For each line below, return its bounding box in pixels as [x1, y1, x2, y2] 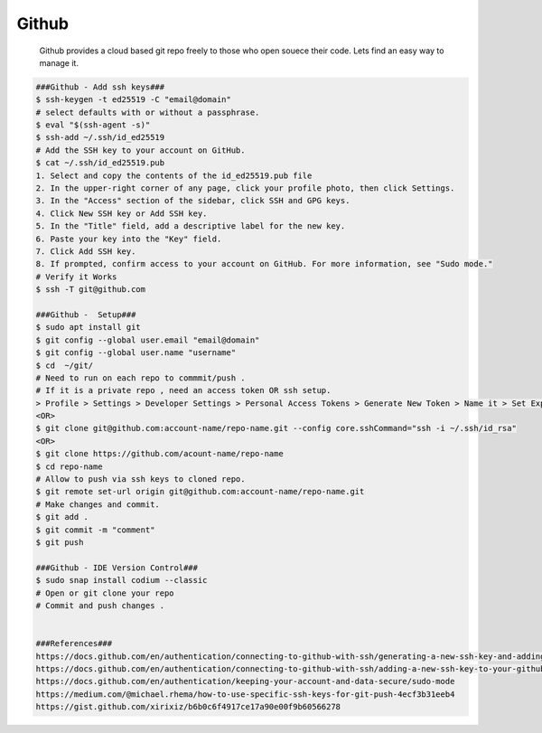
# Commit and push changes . [35, 600, 165, 610]
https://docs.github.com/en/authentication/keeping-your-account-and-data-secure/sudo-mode [35, 676, 455, 687]
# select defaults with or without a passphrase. [35, 107, 260, 117]
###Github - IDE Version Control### [35, 562, 199, 573]
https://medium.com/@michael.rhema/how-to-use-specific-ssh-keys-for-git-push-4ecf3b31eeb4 [35, 689, 455, 700]
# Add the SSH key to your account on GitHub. [35, 145, 246, 155]
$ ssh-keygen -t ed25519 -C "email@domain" [35, 95, 232, 105]
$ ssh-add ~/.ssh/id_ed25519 [35, 132, 165, 143]
